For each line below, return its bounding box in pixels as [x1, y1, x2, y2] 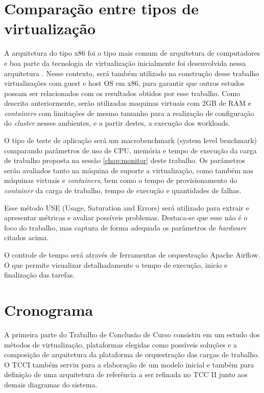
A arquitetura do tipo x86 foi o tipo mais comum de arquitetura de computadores [4, 48, 260, 58]
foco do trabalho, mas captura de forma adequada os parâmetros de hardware [4, 222, 247, 233]
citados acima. [4, 232, 49, 243]
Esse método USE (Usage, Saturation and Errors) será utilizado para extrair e [4, 202, 249, 213]
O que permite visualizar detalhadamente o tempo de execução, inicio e [4, 259, 228, 270]
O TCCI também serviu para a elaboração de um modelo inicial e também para [4, 359, 254, 369]
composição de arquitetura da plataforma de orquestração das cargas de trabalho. [4, 349, 259, 360]
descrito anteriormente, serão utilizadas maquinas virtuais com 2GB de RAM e [4, 98, 251, 108]
